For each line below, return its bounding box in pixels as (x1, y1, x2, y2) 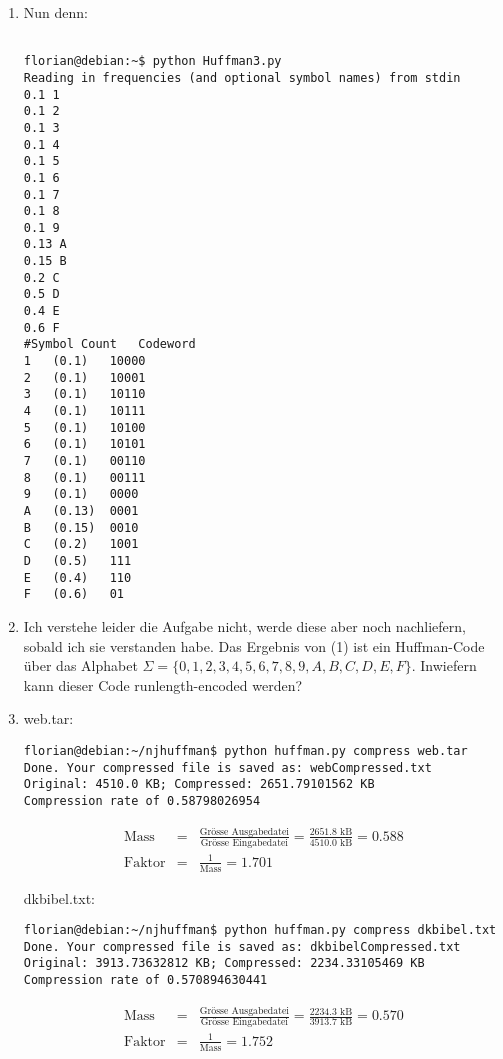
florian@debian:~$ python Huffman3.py (23, 54, 282, 69)
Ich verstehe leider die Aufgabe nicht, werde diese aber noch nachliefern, (23, 615, 466, 636)
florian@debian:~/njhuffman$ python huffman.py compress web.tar (23, 743, 468, 758)
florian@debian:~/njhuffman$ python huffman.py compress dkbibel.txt (23, 923, 497, 938)
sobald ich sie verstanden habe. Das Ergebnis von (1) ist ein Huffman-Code (23, 635, 485, 656)
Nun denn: (23, 2, 88, 22)
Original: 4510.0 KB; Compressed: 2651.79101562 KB (23, 777, 375, 792)
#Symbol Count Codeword (23, 337, 196, 352)
